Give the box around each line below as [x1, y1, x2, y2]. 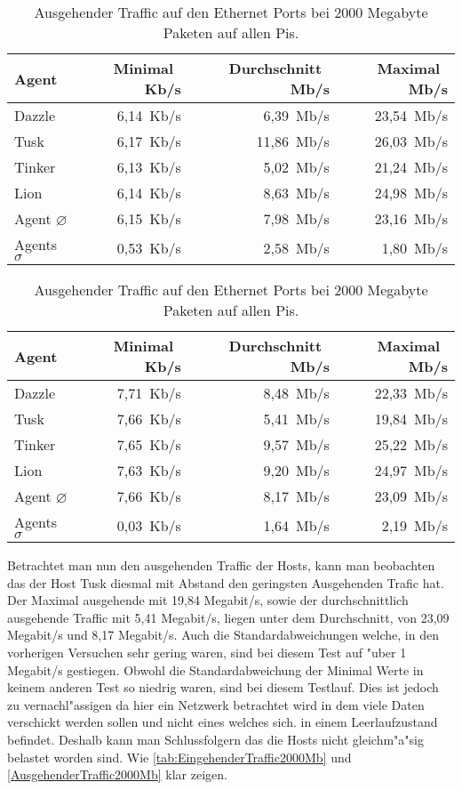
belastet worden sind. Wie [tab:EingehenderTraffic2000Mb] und [7, 747, 352, 766]
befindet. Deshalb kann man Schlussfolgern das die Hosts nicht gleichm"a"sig [7, 730, 424, 748]
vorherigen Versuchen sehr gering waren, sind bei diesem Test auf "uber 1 [7, 642, 407, 661]
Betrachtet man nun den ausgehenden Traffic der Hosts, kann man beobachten [7, 556, 435, 574]
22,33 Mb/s [374, 383, 448, 403]
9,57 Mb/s [263, 434, 330, 455]
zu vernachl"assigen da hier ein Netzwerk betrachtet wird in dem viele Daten [7, 695, 425, 713]
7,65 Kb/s [116, 434, 181, 455]
